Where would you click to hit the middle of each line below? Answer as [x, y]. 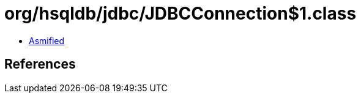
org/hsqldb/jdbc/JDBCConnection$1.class [180, 13]
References [40, 64]
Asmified [47, 40]
